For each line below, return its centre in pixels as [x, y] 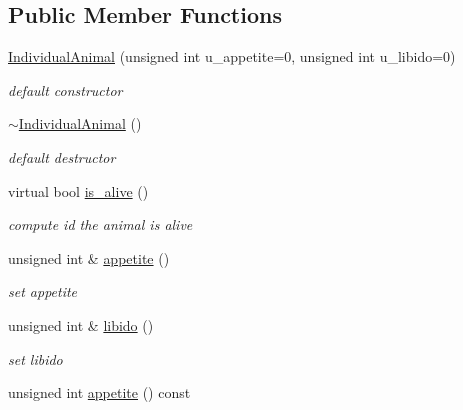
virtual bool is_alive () [78, 190]
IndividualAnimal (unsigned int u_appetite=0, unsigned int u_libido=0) [232, 56]
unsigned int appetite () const [99, 392]
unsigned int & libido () [81, 324]
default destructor [62, 156]
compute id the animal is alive [100, 224]
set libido [35, 358]
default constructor [65, 89]
